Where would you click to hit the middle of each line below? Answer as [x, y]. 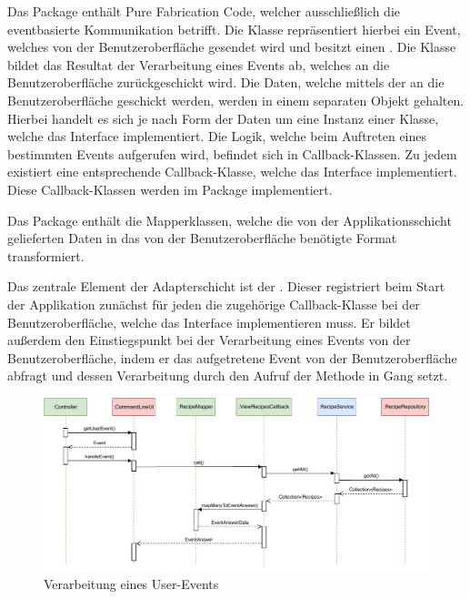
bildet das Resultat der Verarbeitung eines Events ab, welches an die [199, 64]
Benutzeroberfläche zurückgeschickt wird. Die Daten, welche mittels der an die [226, 82]
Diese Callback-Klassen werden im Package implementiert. [170, 189]
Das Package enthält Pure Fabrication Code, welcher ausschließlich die [204, 11]
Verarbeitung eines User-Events [131, 583]
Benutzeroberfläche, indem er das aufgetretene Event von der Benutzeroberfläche [232, 357]
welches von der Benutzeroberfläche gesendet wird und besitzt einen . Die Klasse [232, 47]
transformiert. [46, 255]
